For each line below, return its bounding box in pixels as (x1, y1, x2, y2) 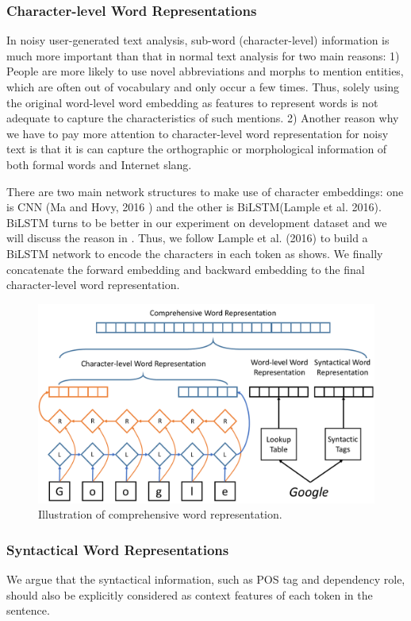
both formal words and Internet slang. (6, 156, 192, 172)
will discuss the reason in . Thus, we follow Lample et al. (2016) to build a (6, 229, 368, 246)
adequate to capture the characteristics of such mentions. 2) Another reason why (6, 110, 399, 126)
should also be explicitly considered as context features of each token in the (6, 586, 373, 603)
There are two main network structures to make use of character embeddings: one (6, 183, 404, 199)
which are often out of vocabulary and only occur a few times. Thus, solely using (6, 79, 400, 94)
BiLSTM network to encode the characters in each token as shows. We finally (6, 245, 383, 261)
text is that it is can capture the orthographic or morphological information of (6, 141, 387, 157)
